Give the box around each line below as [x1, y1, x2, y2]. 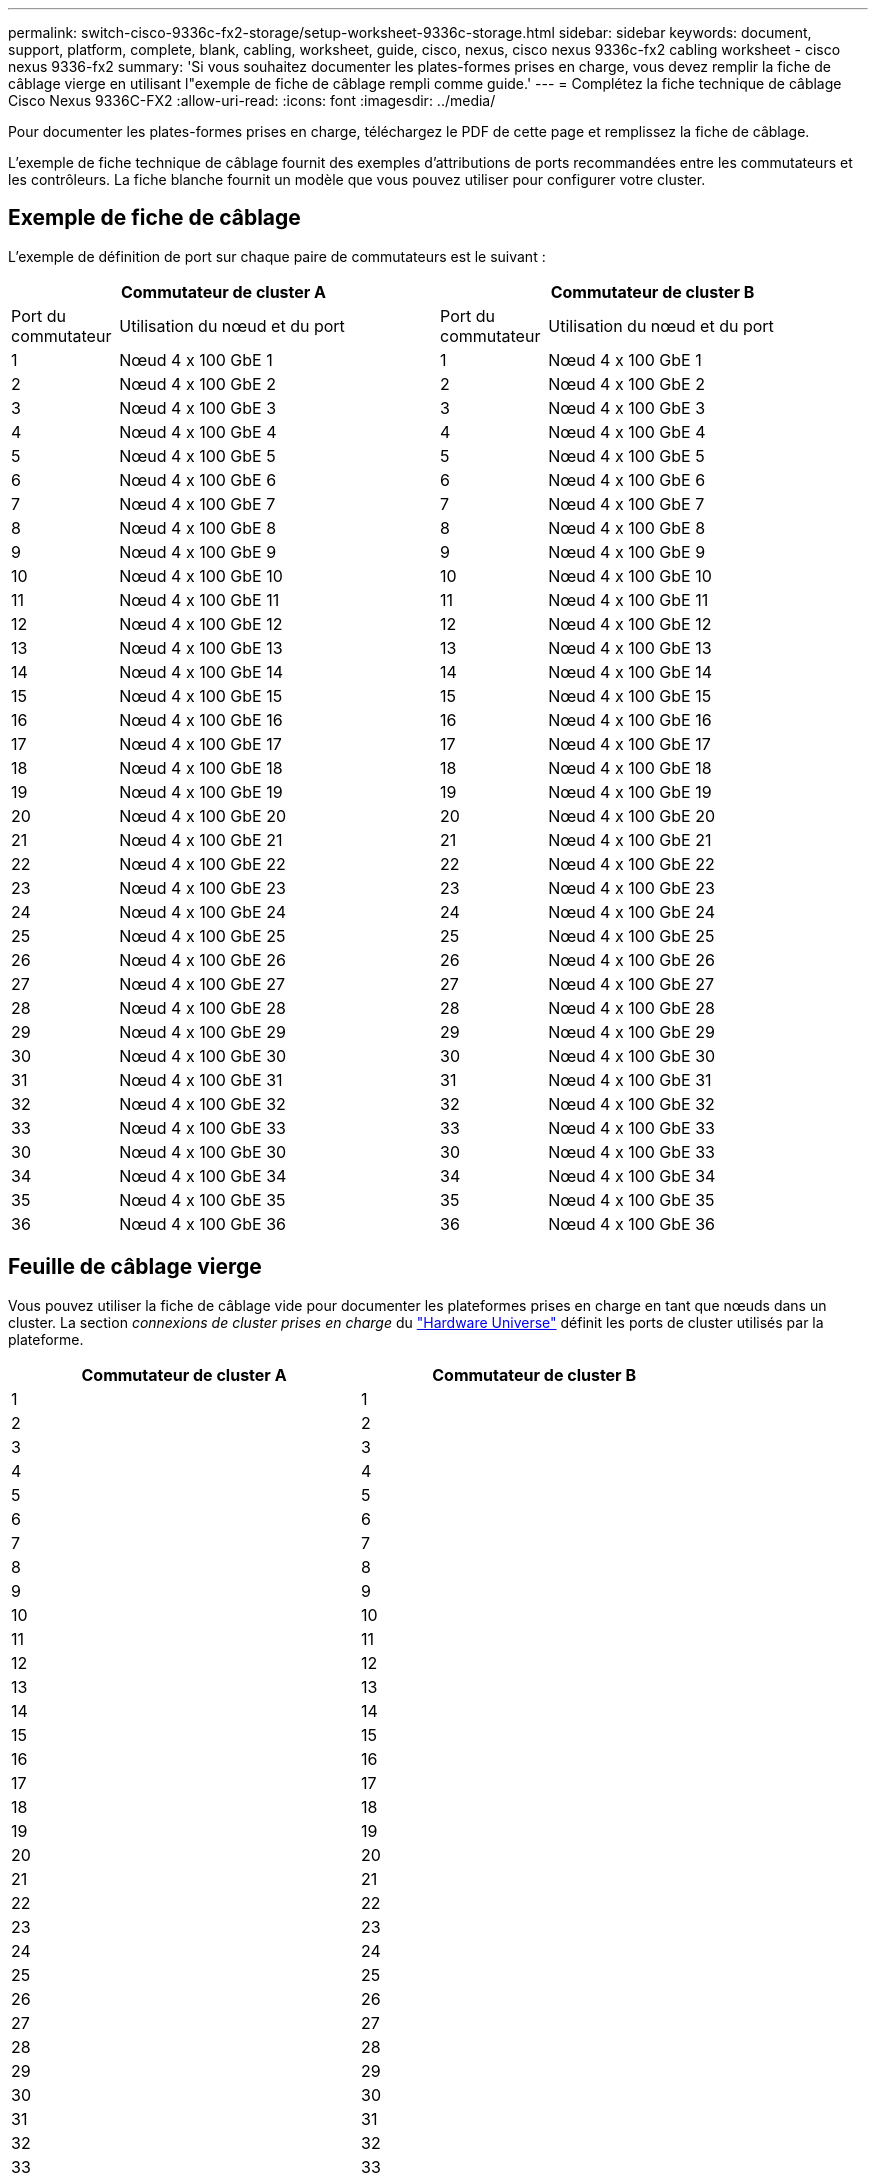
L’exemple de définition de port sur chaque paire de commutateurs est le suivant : [8, 247, 546, 265]
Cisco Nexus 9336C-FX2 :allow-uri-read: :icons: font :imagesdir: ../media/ [8, 92, 496, 109]
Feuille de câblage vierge [8, 1254, 262, 1280]
